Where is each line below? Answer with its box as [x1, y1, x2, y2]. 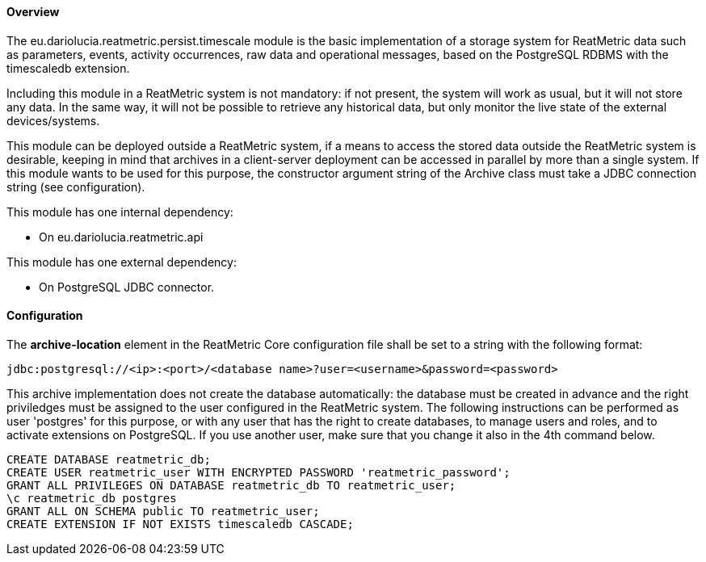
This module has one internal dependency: [6, 204, 233, 219]
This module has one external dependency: [6, 254, 237, 269]
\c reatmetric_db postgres [6, 491, 177, 505]
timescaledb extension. [6, 61, 130, 75]
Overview [6, 5, 60, 19]
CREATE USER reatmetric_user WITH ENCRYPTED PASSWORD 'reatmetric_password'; [6, 465, 511, 479]
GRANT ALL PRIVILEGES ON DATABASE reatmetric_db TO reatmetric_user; [6, 478, 456, 492]
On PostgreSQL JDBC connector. [39, 279, 215, 294]
